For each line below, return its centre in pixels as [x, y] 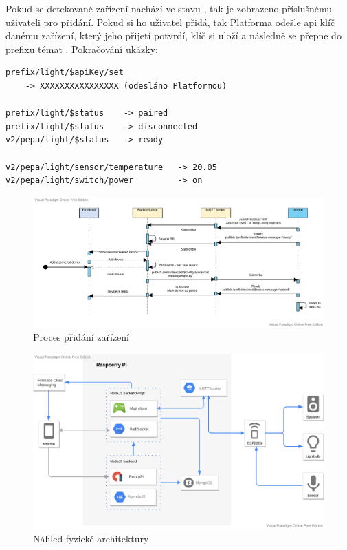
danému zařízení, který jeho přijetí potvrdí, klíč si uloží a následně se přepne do [173, 35]
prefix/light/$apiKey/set [65, 73]
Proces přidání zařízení [81, 337]
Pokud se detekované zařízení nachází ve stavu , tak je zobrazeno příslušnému [169, 8]
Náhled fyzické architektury [91, 538]
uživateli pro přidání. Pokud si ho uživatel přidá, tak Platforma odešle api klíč [170, 22]
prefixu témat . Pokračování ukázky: [82, 49]
